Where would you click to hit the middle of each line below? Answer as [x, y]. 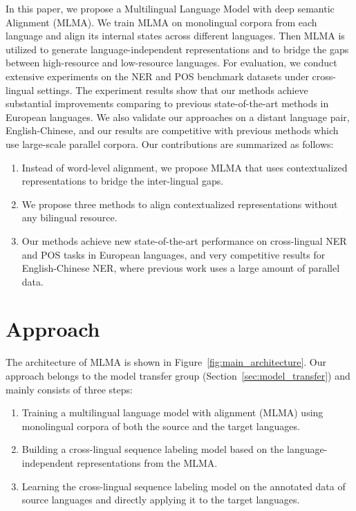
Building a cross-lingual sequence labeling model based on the [153, 449]
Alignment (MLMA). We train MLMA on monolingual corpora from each [161, 22]
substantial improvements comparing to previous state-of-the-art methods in [167, 103]
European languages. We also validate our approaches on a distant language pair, [178, 117]
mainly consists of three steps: [69, 389]
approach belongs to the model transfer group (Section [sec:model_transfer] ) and [178, 375]
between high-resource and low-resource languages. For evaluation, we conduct [171, 63]
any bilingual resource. [69, 217]
